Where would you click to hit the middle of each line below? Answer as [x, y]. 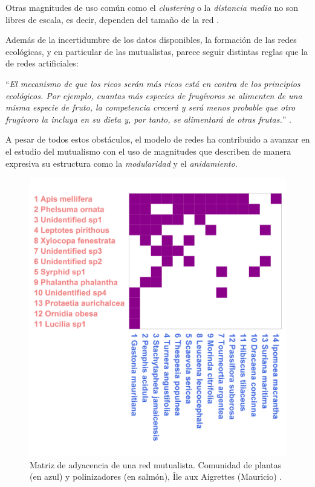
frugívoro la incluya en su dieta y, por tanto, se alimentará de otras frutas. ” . [148, 119]
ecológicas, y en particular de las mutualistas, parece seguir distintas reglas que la [157, 51]
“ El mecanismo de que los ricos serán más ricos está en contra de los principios [153, 83]
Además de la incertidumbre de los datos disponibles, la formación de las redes [151, 40]
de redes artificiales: [42, 63]
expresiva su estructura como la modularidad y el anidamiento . [122, 163]
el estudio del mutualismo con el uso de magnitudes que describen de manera [148, 151]
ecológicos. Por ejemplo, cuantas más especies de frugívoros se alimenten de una [154, 95]
